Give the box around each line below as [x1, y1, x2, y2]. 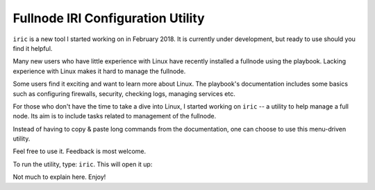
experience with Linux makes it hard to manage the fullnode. [12, 67, 186, 75]
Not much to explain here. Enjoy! [12, 173, 106, 181]
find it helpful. [12, 44, 53, 52]
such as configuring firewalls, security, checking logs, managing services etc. [12, 89, 235, 97]
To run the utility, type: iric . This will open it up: [12, 160, 153, 168]
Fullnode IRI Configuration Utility [12, 10, 205, 26]
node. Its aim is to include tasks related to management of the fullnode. [12, 112, 217, 120]
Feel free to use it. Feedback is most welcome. [12, 147, 147, 156]
